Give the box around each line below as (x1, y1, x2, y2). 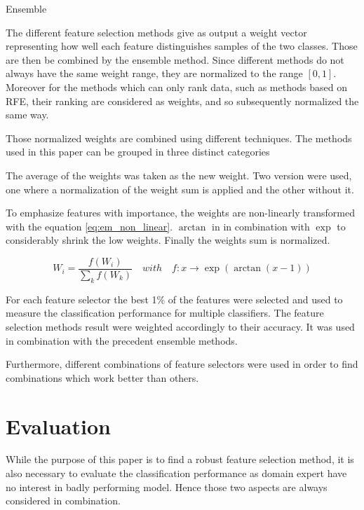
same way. (6, 107, 49, 122)
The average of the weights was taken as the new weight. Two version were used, (6, 167, 352, 182)
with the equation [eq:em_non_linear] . (6, 219, 173, 233)
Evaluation (6, 411, 111, 440)
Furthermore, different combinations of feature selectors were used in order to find (6, 357, 358, 371)
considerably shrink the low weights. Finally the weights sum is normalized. (6, 233, 330, 247)
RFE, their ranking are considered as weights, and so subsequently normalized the (6, 93, 359, 108)
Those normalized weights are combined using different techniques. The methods (6, 130, 352, 145)
